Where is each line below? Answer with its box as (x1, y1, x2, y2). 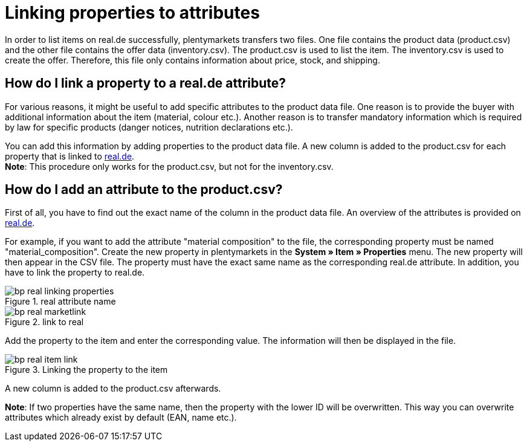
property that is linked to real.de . (5, 150, 135, 161)
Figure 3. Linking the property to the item (5, 364, 168, 375)
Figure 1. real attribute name (5, 296, 116, 307)
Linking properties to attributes (5, 2, 260, 23)
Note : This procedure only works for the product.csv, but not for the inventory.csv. (5, 161, 334, 172)
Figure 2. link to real (5, 317, 84, 328)
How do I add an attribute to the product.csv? (5, 182, 283, 198)
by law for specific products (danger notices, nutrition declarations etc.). (5, 121, 293, 132)
